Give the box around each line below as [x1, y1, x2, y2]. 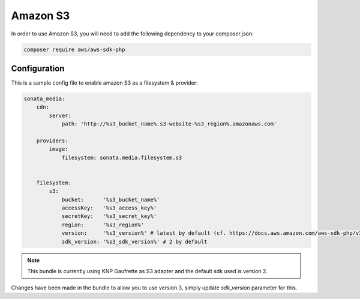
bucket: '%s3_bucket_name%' [61, 196, 160, 203]
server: [49, 112, 72, 119]
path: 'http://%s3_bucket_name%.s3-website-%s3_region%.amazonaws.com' [61, 121, 277, 127]
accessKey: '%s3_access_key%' [61, 205, 157, 211]
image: [49, 146, 68, 153]
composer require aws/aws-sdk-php [23, 46, 125, 53]
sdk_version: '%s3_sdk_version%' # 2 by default [61, 238, 208, 245]
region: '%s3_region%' [61, 221, 144, 228]
